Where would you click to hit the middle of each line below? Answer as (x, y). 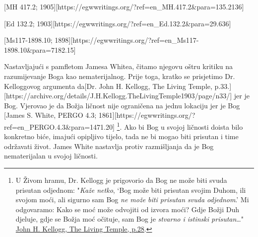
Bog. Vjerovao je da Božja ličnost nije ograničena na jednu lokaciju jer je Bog (122, 105)
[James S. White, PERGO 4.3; (50, 115)
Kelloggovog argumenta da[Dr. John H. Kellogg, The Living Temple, (108, 86)
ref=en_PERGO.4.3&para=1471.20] (59, 126)
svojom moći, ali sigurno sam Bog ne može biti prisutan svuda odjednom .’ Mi (132, 199)
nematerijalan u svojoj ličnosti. (51, 156)
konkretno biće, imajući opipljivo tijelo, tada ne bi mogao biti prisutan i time (121, 136)
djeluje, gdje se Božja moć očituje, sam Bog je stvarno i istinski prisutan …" (129, 219)
